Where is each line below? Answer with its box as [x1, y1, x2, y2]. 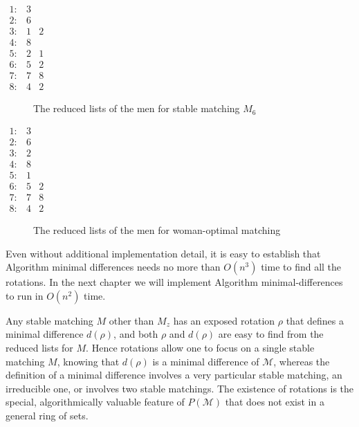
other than [109, 313, 154, 327]
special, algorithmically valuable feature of [6, 394, 185, 409]
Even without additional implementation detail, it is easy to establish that [6, 246, 321, 260]
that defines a [286, 313, 344, 327]
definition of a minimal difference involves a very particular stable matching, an [6, 367, 342, 382]
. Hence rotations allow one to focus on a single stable [86, 340, 315, 355]
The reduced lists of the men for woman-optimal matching [33, 223, 281, 237]
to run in [6, 288, 44, 302]
